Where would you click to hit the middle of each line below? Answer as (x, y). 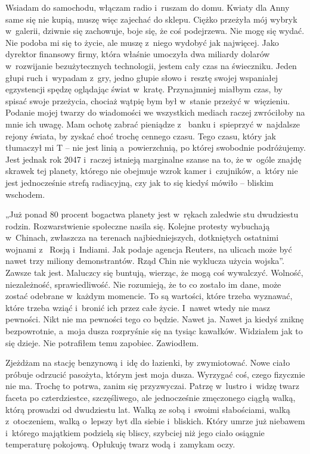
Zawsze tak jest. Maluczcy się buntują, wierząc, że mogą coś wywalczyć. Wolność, (154, 273)
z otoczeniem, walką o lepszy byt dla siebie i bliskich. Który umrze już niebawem (155, 421)
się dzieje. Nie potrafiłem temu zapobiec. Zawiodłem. (102, 342)
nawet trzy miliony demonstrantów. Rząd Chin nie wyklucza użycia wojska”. (145, 261)
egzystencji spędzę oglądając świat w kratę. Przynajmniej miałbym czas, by (144, 89)
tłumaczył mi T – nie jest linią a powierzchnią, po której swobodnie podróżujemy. (156, 147)
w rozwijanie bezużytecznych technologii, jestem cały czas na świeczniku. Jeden (151, 65)
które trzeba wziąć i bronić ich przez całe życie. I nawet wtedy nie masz (138, 307)
